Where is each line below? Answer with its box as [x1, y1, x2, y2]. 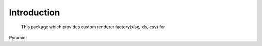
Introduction [9, 7, 60, 18]
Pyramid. [9, 34, 27, 40]
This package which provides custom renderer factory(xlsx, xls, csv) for [21, 24, 165, 30]
